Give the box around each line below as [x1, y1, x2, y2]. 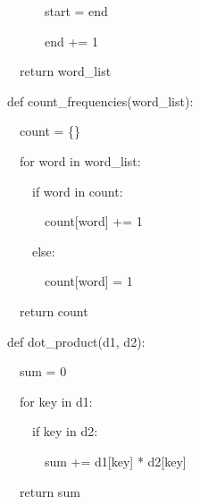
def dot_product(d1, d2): [7, 332, 146, 350]
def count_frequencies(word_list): [7, 91, 194, 110]
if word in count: [31, 181, 123, 200]
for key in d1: [19, 391, 93, 410]
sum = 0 [19, 362, 67, 381]
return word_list [19, 62, 112, 80]
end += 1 [44, 31, 98, 50]
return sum [19, 482, 80, 500]
